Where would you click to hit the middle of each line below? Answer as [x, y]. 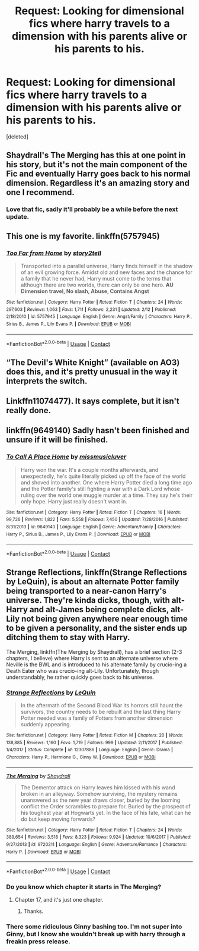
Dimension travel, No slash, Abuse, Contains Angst [85, 291]
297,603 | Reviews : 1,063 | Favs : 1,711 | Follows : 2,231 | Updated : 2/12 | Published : [91, 309]
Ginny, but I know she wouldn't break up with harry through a [96, 934]
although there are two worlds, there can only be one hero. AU [97, 285]
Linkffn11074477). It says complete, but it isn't [93, 401]
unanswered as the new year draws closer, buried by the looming [100, 800]
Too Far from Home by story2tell [54, 253]
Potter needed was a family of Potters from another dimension [97, 718]
